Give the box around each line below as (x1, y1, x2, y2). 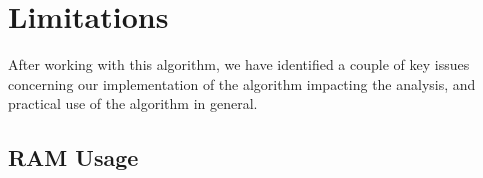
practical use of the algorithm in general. (8, 93, 258, 114)
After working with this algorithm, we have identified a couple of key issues (8, 54, 470, 75)
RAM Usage (8, 142, 139, 173)
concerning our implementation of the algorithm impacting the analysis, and (8, 73, 476, 94)
